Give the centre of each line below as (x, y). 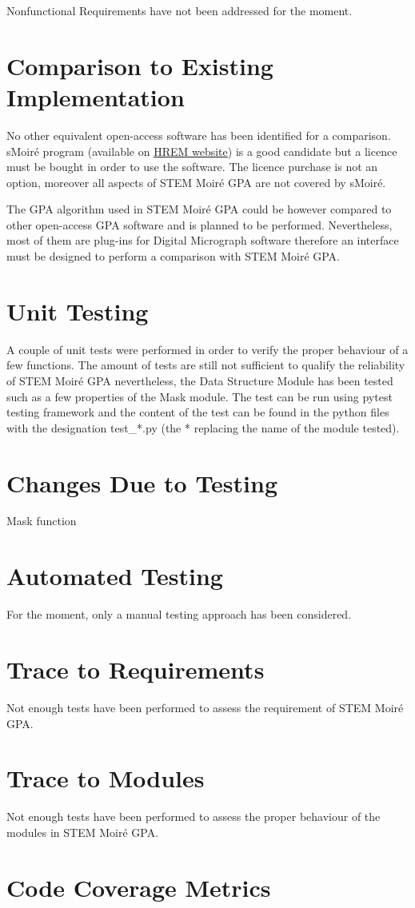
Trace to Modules (106, 778)
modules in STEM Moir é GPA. (83, 832)
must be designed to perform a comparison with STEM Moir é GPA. (174, 256)
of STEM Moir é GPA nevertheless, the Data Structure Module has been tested (200, 380)
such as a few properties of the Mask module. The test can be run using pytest (200, 396)
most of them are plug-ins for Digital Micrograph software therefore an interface (203, 240)
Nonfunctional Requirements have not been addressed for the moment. (180, 10)
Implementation (96, 96)
